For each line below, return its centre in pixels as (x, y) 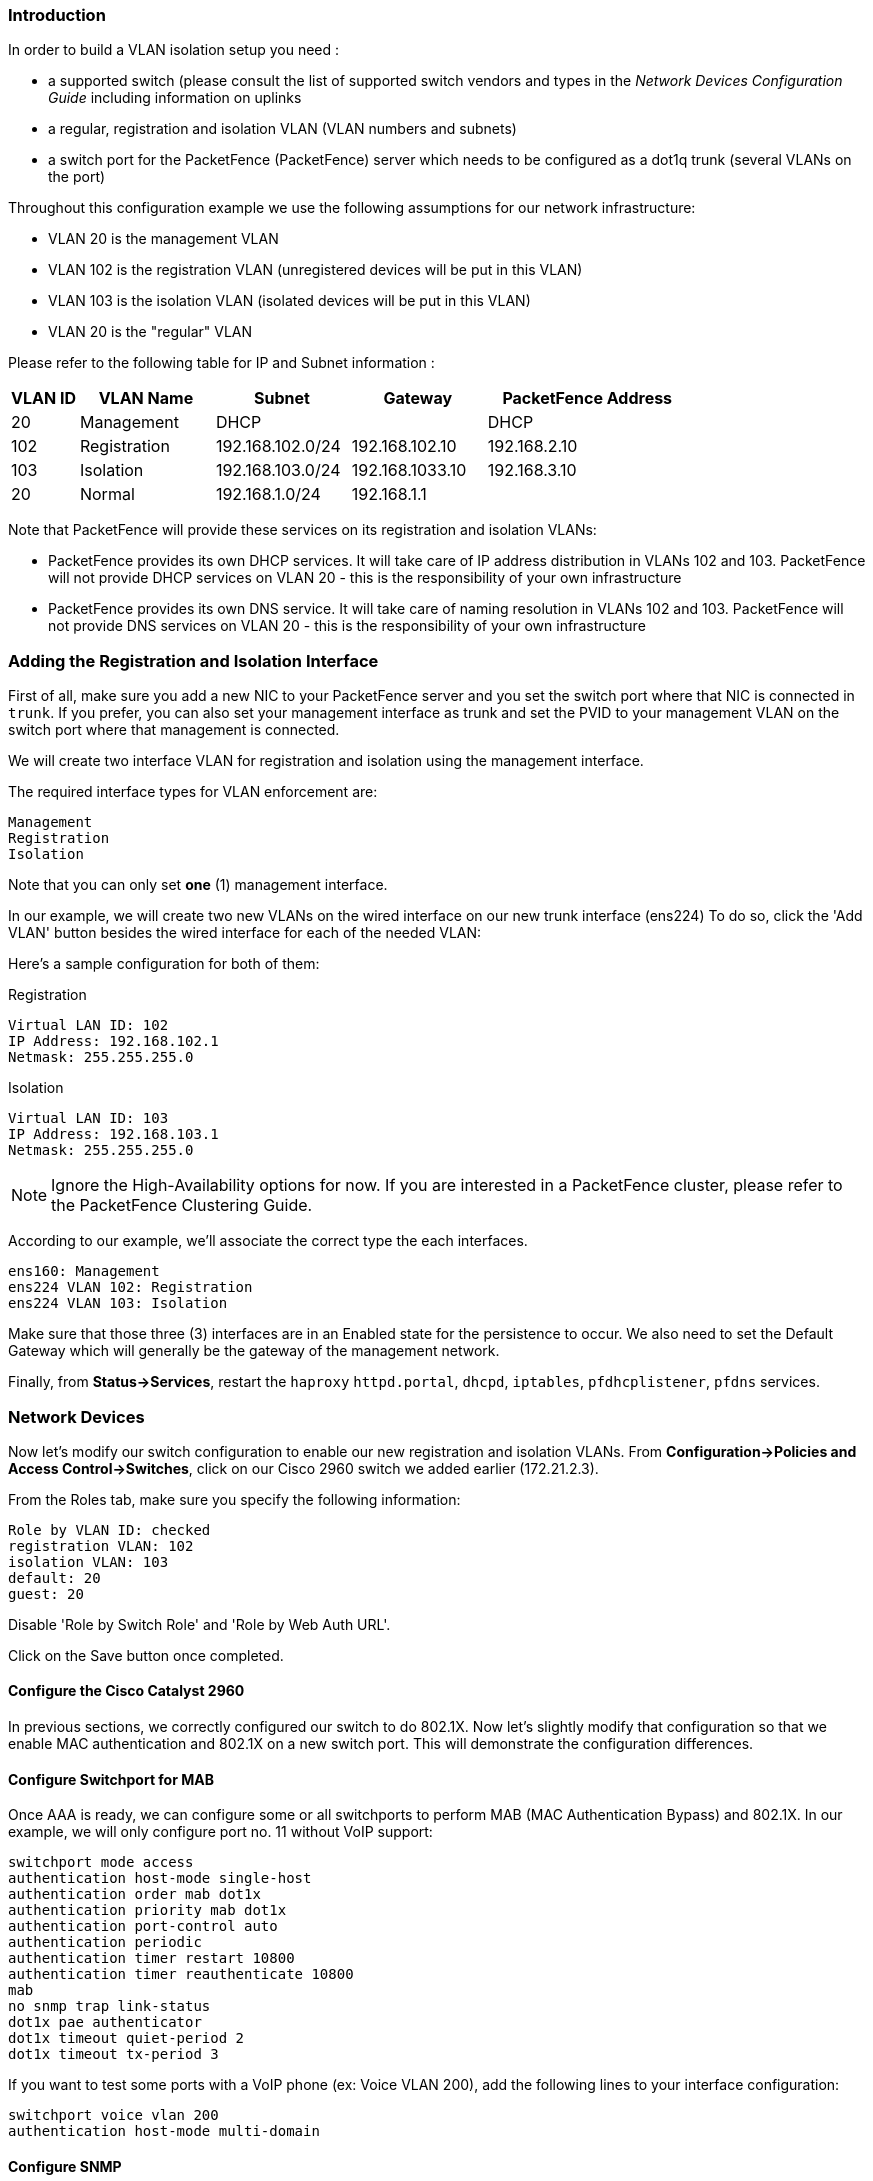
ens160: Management (84, 1271)
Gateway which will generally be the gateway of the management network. (254, 1351)
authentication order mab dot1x (134, 1894)
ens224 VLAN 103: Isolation (118, 1303)
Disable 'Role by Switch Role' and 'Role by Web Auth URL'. (199, 1624)
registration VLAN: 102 (101, 1545)
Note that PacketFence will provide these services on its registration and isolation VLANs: (302, 530)
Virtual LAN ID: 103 (88, 1118)
